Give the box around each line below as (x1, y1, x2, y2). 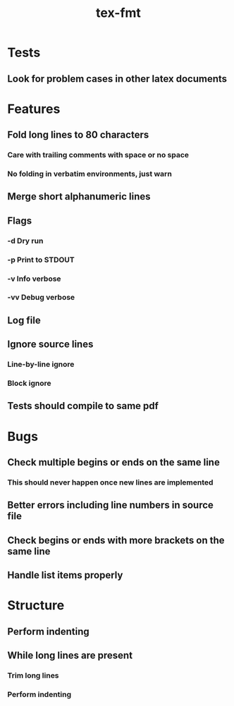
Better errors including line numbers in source (7, 499, 214, 511)
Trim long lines (7, 671, 59, 681)
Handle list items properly (7, 569, 123, 581)
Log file (7, 314, 41, 326)
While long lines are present (7, 650, 133, 662)
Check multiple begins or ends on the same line (7, 456, 220, 468)
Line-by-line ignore (7, 360, 75, 370)
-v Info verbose (7, 274, 61, 284)
